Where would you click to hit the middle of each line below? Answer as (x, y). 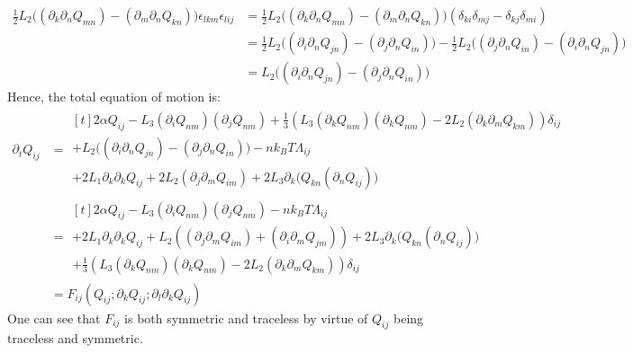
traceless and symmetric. (75, 338)
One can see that (54, 318)
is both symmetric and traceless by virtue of (246, 318)
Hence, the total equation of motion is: (114, 97)
